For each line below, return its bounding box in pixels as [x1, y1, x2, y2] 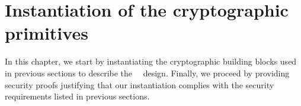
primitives [5, 21, 88, 45]
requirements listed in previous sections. [5, 90, 150, 102]
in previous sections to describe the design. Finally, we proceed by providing [5, 66, 290, 79]
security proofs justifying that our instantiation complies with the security [5, 78, 274, 91]
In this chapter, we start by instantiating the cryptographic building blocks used [5, 55, 297, 68]
